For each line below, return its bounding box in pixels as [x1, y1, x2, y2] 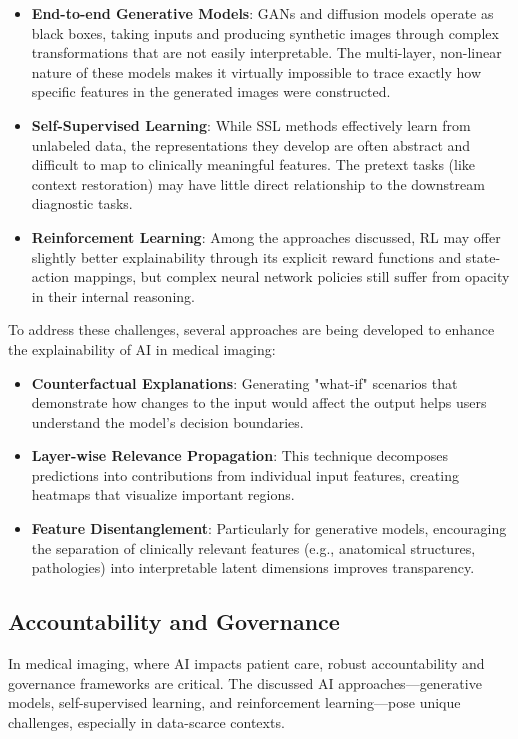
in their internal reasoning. [31, 285, 195, 306]
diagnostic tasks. [31, 193, 133, 214]
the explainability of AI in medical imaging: [8, 338, 276, 359]
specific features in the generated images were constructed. [31, 81, 391, 102]
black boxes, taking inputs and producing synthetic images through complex [31, 22, 499, 43]
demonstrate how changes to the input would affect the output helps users [31, 392, 487, 413]
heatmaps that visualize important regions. [31, 484, 295, 505]
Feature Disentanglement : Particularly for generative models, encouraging [31, 518, 507, 539]
